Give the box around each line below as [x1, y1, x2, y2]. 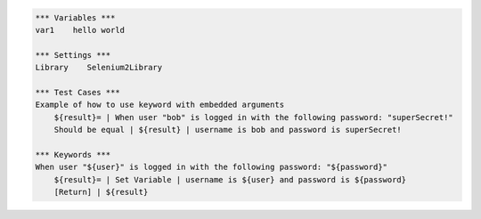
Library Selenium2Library [35, 62, 163, 73]
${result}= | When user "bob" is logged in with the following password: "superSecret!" [53, 112, 453, 122]
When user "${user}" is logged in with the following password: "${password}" [35, 162, 387, 173]
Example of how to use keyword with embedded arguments [35, 100, 285, 110]
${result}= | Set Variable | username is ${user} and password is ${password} [53, 174, 407, 184]
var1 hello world [35, 25, 125, 35]
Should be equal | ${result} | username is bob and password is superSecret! [53, 125, 403, 135]
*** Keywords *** [35, 150, 111, 159]
